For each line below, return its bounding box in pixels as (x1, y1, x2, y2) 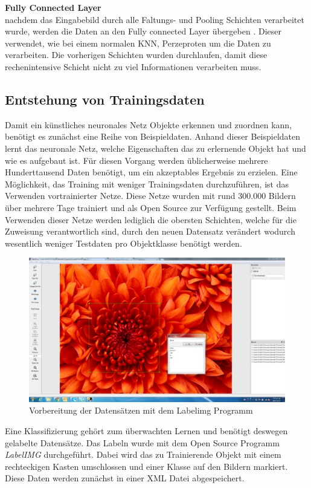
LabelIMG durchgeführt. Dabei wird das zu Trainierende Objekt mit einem (5, 448, 281, 461)
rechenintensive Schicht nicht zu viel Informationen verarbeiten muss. (5, 60, 261, 73)
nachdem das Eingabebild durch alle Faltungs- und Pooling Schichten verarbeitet (5, 13, 304, 25)
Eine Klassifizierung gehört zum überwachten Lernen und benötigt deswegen (5, 424, 288, 437)
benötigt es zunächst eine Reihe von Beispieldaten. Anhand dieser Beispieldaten (5, 130, 301, 143)
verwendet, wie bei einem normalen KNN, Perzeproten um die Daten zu (5, 36, 271, 49)
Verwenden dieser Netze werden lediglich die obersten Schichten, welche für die (5, 213, 297, 226)
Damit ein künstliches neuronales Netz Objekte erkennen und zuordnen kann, (5, 118, 292, 131)
